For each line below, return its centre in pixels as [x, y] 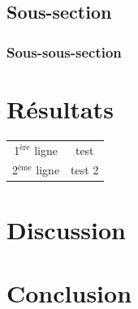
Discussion [66, 229]
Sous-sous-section [64, 51]
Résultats [60, 108]
